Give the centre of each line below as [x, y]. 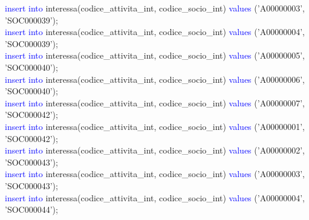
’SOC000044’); [31, 209]
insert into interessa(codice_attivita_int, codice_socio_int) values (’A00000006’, [155, 79]
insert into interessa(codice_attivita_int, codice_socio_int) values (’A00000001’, [155, 126]
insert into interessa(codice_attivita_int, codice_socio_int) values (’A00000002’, [155, 150]
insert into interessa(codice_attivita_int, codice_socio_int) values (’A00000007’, [155, 102]
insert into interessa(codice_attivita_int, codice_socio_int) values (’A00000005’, [155, 55]
